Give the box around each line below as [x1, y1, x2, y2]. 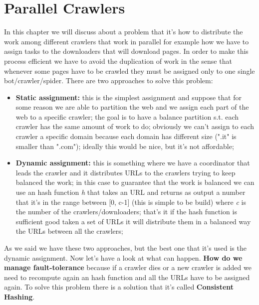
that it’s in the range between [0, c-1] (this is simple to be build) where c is [15, 196, 246, 207]
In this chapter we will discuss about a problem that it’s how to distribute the [4, 26, 243, 37]
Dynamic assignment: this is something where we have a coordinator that [15, 157, 250, 168]
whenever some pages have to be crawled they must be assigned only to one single [4, 65, 255, 76]
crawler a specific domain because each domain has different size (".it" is [15, 131, 237, 142]
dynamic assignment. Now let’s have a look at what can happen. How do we [4, 252, 243, 263]
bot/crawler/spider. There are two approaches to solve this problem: [4, 75, 213, 86]
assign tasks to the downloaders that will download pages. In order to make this [4, 46, 249, 56]
